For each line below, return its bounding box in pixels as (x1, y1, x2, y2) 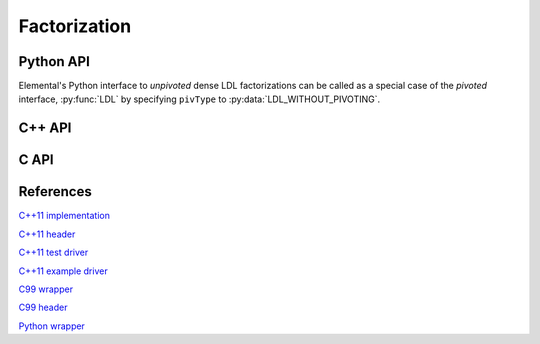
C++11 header (18, 228, 76, 240)
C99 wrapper (18, 283, 74, 295)
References (18, 183, 92, 200)
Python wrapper (18, 320, 85, 332)
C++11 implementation (18, 210, 110, 222)
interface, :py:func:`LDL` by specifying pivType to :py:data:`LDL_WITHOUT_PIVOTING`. (18, 93, 380, 105)
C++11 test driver (18, 246, 89, 259)
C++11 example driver (18, 265, 109, 277)
